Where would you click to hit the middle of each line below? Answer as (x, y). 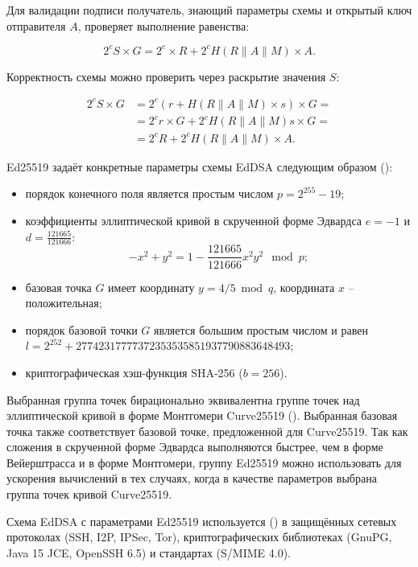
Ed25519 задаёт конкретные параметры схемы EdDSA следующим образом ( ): (200, 166)
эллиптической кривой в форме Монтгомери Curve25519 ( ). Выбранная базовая (202, 415)
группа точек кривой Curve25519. (89, 494)
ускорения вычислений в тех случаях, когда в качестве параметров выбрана (192, 478)
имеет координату (151, 287)
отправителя (36, 25)
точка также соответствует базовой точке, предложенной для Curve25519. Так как (207, 431)
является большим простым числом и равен (261, 329)
